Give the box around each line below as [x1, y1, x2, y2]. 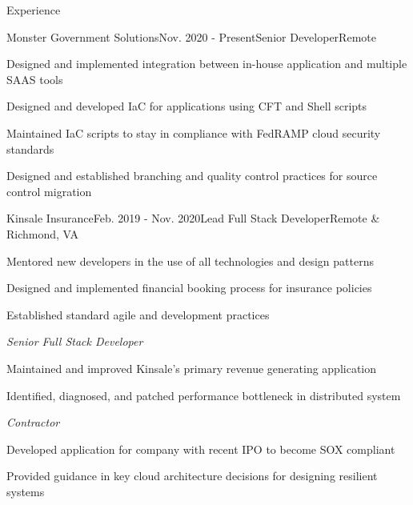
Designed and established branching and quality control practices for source [6, 167, 378, 184]
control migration [6, 182, 92, 199]
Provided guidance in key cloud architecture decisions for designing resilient [6, 467, 378, 484]
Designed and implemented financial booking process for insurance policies [6, 279, 372, 296]
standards [6, 140, 54, 157]
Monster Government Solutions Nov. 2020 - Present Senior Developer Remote [6, 28, 376, 45]
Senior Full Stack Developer [6, 333, 143, 350]
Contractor [6, 414, 60, 431]
